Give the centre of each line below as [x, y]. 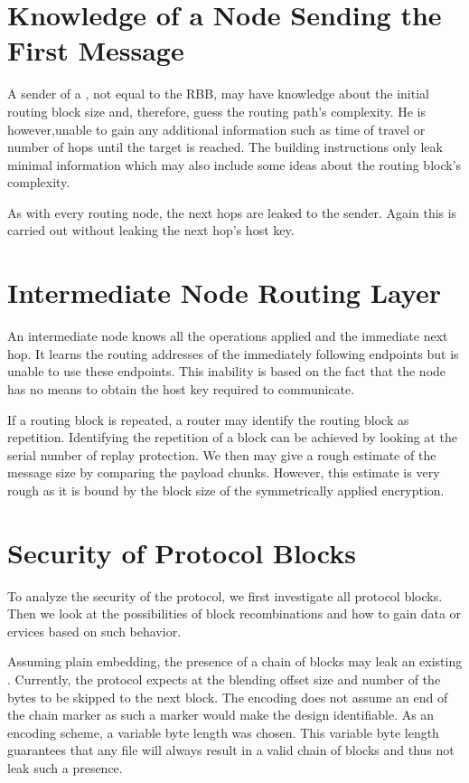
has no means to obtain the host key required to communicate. [181, 388]
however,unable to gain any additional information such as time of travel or [216, 129]
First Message [96, 50]
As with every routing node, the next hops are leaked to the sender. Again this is [232, 212]
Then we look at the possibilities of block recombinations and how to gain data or [234, 613]
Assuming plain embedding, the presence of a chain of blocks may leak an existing [235, 661]
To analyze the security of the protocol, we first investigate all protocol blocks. [225, 595]
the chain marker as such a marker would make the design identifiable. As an [221, 715]
